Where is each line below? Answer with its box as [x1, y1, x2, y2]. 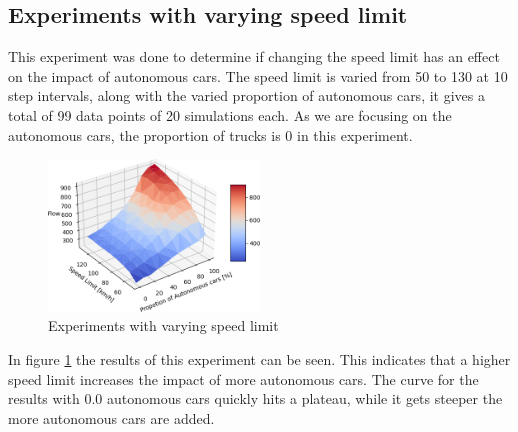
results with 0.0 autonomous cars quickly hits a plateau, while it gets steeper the [8, 388, 503, 409]
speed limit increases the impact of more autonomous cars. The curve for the [8, 368, 479, 389]
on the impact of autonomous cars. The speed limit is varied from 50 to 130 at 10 [8, 65, 508, 86]
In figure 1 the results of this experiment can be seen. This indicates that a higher [8, 348, 511, 369]
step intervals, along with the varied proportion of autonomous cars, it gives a [8, 85, 485, 106]
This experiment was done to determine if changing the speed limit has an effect [8, 46, 500, 67]
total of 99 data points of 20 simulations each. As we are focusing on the [8, 104, 452, 125]
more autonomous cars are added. [8, 407, 215, 428]
